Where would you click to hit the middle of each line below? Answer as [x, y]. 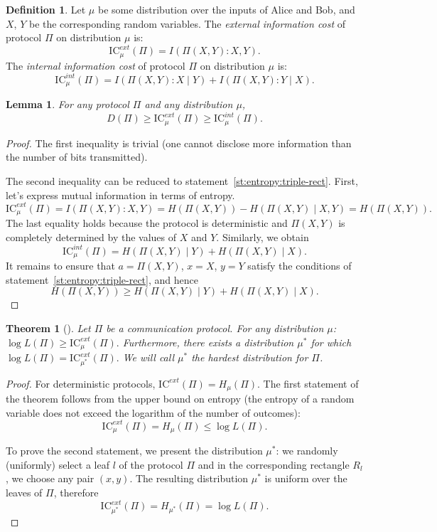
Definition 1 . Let [46, 9]
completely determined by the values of [91, 236]
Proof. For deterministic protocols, [81, 383]
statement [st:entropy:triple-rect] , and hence [102, 279]
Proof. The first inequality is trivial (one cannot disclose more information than [179, 143]
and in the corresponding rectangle [274, 464]
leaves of [24, 493]
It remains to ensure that [60, 266]
